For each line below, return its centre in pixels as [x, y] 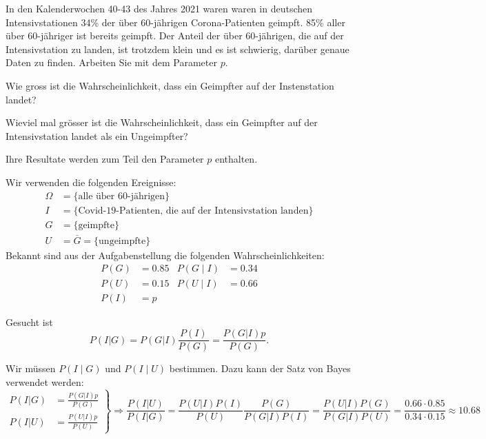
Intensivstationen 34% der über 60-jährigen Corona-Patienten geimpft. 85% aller [175, 22]
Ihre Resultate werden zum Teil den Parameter [105, 159]
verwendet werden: [45, 381]
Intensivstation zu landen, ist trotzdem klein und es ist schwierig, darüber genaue [178, 49]
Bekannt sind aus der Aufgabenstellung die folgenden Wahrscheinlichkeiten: [165, 255]
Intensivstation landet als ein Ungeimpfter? [97, 135]
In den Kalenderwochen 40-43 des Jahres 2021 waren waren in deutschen [159, 8]
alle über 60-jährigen [122, 196]
